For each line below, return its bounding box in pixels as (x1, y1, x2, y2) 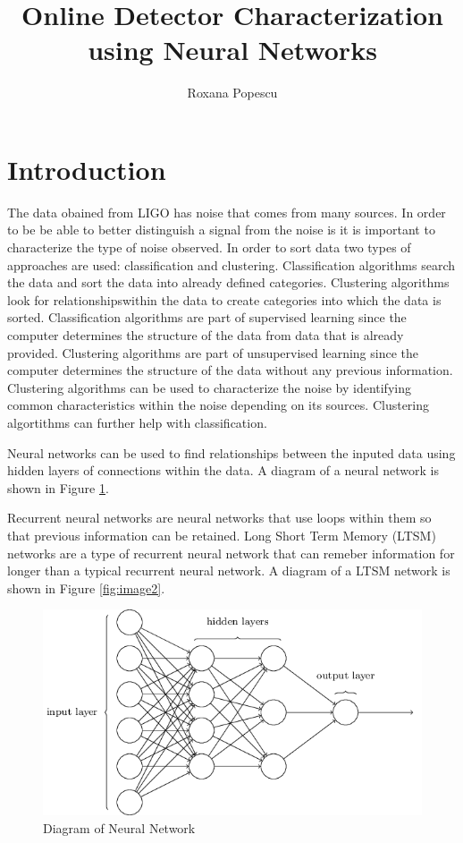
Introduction (7, 150, 166, 187)
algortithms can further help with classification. (7, 413, 267, 431)
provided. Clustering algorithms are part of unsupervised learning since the (7, 343, 418, 362)
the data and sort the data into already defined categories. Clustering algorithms (7, 273, 450, 292)
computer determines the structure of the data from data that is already (7, 326, 404, 344)
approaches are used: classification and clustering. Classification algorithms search (7, 255, 455, 274)
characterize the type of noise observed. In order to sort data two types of (7, 238, 411, 257)
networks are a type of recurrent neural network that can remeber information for (7, 543, 455, 562)
